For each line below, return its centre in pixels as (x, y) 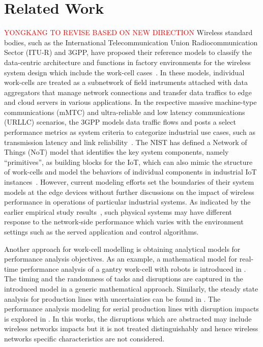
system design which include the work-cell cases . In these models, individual (124, 72)
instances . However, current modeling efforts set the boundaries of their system (129, 182)
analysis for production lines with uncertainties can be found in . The (112, 298)
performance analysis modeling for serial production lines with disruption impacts (131, 309)
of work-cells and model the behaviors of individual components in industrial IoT (130, 172)
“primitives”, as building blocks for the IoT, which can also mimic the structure (128, 162)
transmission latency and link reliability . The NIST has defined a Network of (126, 142)
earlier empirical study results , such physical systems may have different (118, 211)
